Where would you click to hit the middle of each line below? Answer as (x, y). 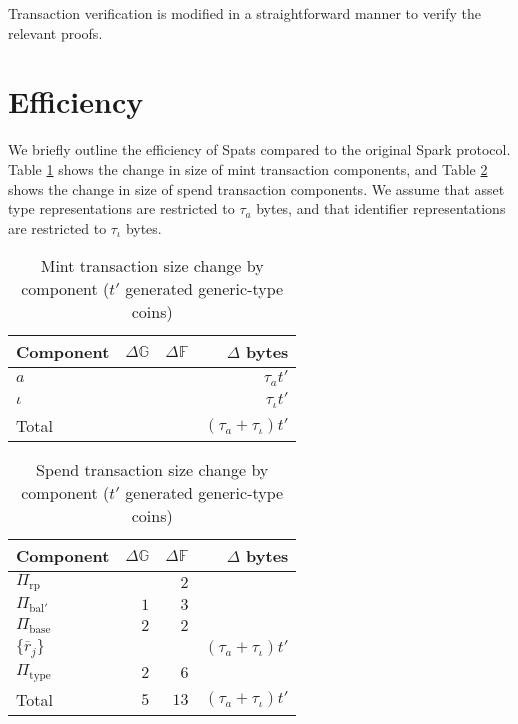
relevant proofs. (55, 32)
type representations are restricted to (121, 208)
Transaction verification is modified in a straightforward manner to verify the (245, 13)
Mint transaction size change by (152, 266)
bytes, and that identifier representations (381, 208)
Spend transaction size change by (152, 470)
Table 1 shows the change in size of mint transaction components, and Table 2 (248, 168)
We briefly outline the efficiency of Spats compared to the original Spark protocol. (259, 149)
